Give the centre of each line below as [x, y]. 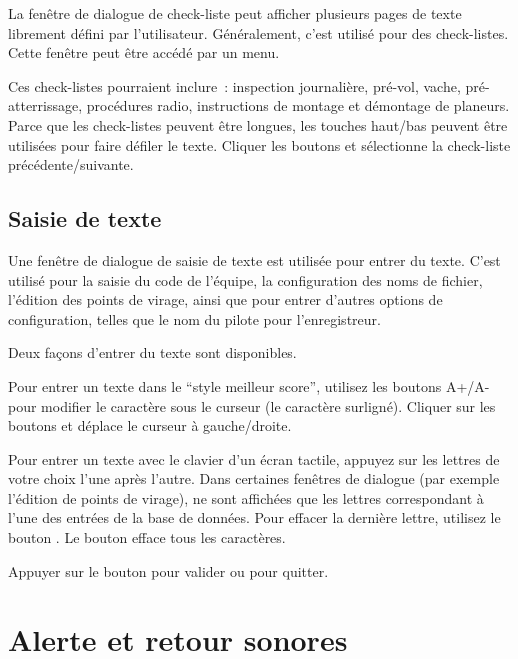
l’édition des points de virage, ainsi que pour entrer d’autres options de [225, 299]
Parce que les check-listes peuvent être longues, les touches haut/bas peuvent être [258, 124]
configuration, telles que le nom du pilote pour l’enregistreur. [194, 318]
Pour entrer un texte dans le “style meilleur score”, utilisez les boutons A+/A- [249, 385]
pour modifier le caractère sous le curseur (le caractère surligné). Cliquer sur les [252, 405]
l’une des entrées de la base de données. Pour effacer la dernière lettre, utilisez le [254, 517]
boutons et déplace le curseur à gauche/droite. [150, 425]
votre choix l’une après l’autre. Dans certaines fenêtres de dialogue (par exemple [254, 478]
